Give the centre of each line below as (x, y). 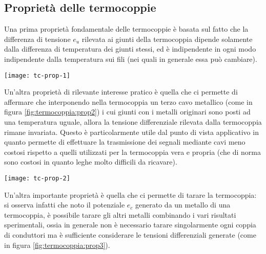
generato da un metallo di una (183, 205)
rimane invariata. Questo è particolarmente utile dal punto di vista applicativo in (131, 132)
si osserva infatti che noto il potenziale (65, 205)
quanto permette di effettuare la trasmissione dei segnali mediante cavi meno (125, 142)
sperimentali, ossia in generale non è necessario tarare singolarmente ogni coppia (130, 225)
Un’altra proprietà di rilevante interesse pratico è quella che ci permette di (121, 92)
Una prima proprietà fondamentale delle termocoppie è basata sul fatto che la (126, 29)
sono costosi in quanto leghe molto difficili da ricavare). (91, 162)
